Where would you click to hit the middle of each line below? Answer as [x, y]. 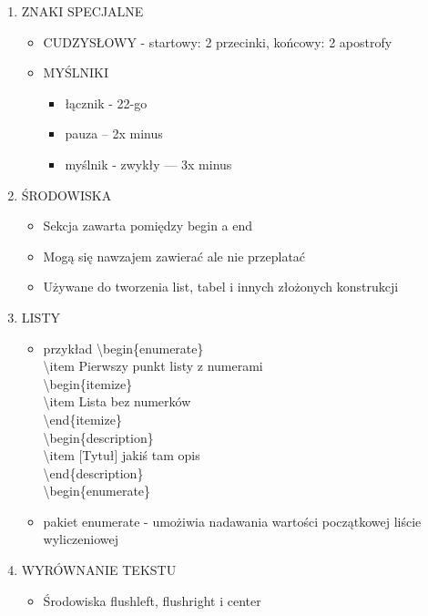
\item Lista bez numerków [117, 401]
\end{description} [93, 472]
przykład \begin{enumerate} [123, 348]
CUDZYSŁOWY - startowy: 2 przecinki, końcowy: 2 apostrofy [218, 41]
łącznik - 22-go [106, 103]
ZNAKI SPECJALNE [82, 11]
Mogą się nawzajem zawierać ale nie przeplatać [174, 256]
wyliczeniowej [81, 539]
